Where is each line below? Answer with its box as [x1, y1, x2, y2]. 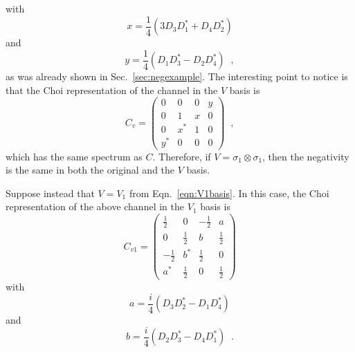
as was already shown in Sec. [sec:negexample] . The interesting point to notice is [6, 69, 348, 84]
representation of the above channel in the [6, 199, 184, 214]
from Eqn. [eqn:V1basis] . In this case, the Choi [129, 185, 329, 200]
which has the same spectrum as [6, 149, 143, 163]
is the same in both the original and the [6, 163, 175, 177]
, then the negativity [262, 149, 349, 163]
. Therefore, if [152, 149, 211, 163]
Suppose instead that [6, 185, 95, 200]
